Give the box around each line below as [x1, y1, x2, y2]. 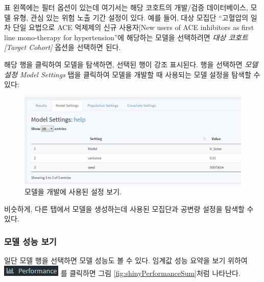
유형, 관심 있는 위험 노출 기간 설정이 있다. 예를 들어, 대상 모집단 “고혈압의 [13, 12, 249, 22]
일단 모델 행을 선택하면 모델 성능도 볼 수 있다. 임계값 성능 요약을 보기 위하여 [4, 255, 248, 265]
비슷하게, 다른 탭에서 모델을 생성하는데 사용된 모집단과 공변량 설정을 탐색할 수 [4, 203, 254, 214]
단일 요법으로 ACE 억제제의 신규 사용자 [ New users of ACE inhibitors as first [13, 22, 254, 33]
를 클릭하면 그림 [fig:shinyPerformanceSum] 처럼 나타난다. [60, 267, 241, 278]
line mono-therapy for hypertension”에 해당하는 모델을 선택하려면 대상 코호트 [4, 32, 248, 42]
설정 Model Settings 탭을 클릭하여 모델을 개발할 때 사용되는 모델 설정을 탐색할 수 [4, 69, 260, 79]
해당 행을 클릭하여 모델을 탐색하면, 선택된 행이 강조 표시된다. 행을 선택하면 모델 [4, 59, 258, 69]
